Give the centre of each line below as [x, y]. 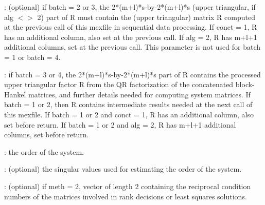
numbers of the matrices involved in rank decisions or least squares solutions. [126, 196]
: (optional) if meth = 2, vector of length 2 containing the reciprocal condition [128, 186]
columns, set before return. [47, 135]
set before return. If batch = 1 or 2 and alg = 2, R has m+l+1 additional [120, 124]
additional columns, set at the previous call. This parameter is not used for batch [132, 47]
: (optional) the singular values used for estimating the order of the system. [123, 169]
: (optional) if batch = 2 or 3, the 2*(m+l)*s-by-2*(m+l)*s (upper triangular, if [130, 7]
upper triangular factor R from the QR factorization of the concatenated [119, 84]
